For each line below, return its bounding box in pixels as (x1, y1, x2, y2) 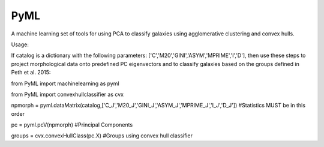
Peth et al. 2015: (11, 69, 51, 76)
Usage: (11, 41, 29, 48)
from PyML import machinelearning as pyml (11, 80, 119, 87)
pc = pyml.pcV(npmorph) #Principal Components (11, 121, 133, 128)
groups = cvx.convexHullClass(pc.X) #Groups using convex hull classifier (11, 132, 193, 139)
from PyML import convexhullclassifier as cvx (11, 91, 124, 98)
